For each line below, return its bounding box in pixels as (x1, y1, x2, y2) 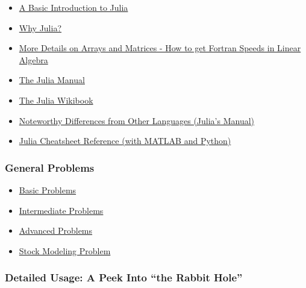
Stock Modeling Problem (19, 244, 111, 257)
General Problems (5, 160, 95, 175)
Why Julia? (19, 21, 62, 34)
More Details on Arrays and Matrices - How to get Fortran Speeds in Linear (19, 42, 301, 54)
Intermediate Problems (19, 204, 104, 216)
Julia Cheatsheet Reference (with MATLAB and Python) (19, 134, 231, 147)
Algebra (19, 53, 48, 66)
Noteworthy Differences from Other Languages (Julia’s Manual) (19, 114, 255, 127)
